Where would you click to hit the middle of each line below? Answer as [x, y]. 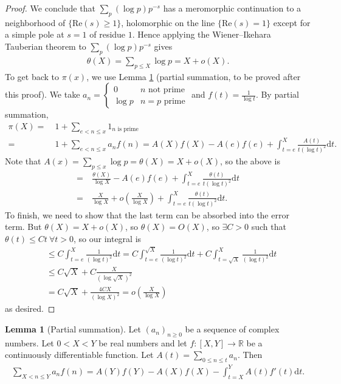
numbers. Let [29, 342]
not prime [166, 89]
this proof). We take [43, 94]
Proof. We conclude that [50, 8]
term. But [23, 227]
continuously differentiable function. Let [79, 355]
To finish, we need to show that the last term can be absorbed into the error [147, 214]
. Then [250, 355]
